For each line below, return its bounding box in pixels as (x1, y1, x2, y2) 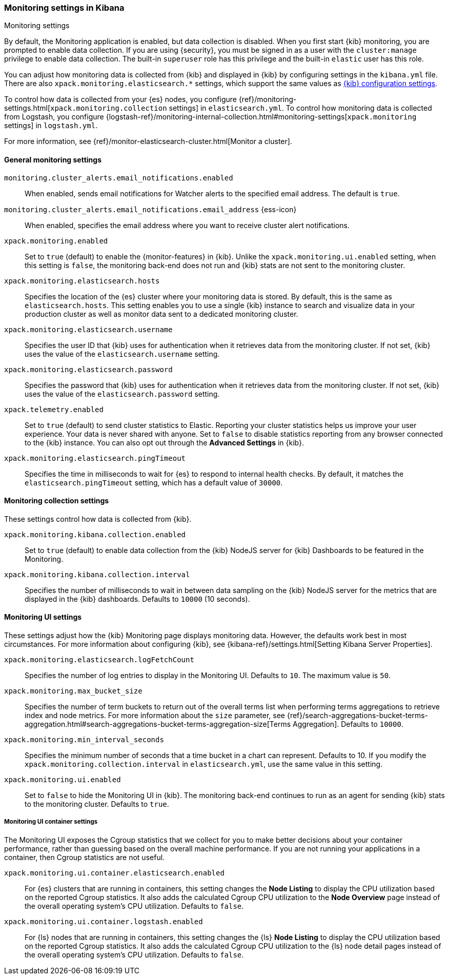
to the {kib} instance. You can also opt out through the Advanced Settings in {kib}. (25, 438, 304, 447)
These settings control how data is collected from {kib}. (4, 514, 192, 523)
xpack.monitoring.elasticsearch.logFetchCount (4, 656, 194, 664)
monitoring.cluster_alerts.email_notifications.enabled (4, 173, 233, 182)
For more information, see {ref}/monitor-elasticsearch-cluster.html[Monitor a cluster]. (4, 137, 292, 146)
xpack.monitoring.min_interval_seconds (4, 736, 164, 744)
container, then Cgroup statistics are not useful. (4, 852, 165, 862)
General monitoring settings (4, 155, 102, 164)
